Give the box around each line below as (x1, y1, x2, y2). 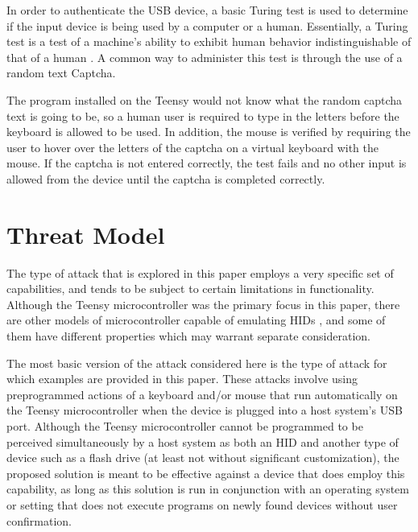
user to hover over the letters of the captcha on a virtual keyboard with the (6, 138, 379, 155)
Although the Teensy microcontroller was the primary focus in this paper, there (6, 295, 400, 312)
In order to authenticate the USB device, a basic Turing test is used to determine (6, 2, 408, 18)
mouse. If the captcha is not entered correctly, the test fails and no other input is (6, 155, 407, 171)
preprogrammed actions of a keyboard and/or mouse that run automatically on (6, 386, 398, 402)
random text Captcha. (6, 64, 116, 81)
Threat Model (6, 217, 165, 250)
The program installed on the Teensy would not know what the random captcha (6, 91, 403, 108)
